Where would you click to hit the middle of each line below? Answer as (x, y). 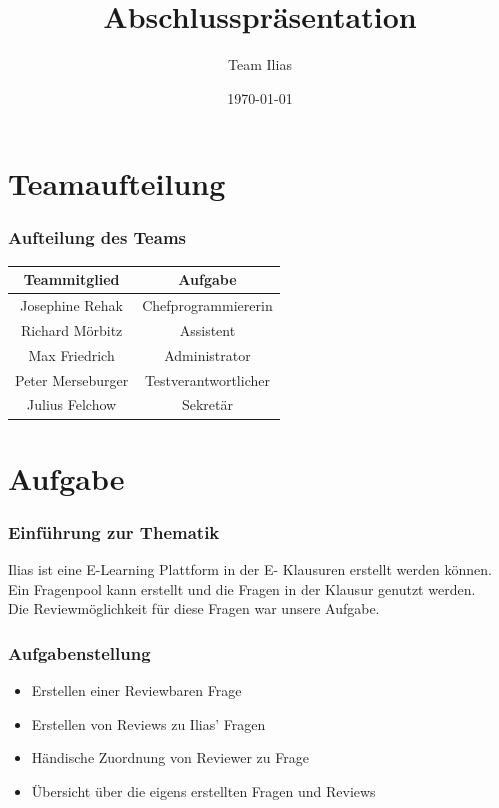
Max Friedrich (71, 354)
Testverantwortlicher (207, 379)
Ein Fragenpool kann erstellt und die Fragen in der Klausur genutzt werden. (242, 588)
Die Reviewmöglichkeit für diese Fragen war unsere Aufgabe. (194, 608)
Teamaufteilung (117, 183)
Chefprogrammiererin (207, 305)
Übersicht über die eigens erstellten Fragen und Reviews (203, 790)
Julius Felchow (72, 404)
